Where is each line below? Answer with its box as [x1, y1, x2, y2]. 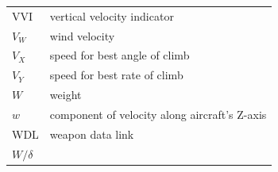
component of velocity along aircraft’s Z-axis [49, 105, 267, 122]
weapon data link [49, 125, 134, 142]
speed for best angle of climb [49, 47, 190, 63]
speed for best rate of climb [49, 67, 183, 83]
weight [49, 86, 82, 103]
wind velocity [49, 27, 115, 44]
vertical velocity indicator [49, 7, 174, 24]
